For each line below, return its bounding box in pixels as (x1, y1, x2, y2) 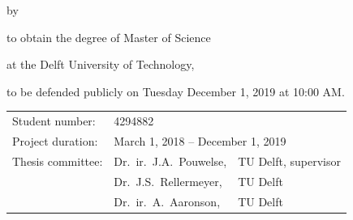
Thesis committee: (12, 152, 103, 169)
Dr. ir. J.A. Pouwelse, (114, 152, 227, 169)
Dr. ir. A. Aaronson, (114, 192, 221, 209)
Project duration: (12, 132, 98, 149)
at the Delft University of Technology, (6, 56, 195, 73)
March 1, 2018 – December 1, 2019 (114, 132, 286, 149)
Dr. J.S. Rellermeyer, (114, 172, 222, 189)
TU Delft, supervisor (238, 152, 341, 169)
